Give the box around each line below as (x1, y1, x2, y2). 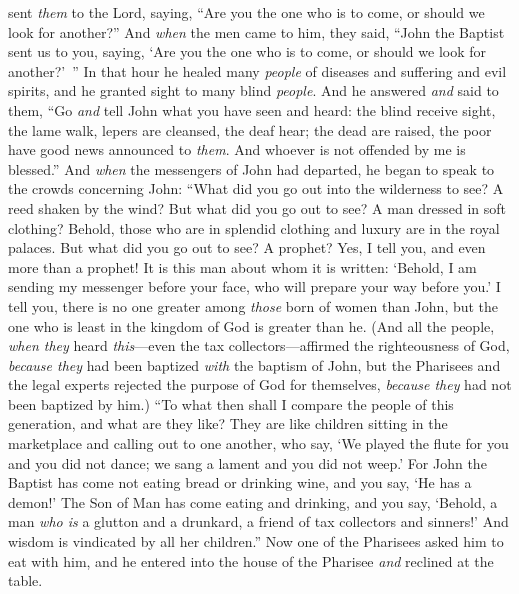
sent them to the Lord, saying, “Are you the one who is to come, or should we (8, 2, 485, 22)
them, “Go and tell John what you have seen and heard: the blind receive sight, (8, 99, 496, 120)
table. (8, 570, 43, 591)
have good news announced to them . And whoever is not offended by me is (8, 139, 466, 160)
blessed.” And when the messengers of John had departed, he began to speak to (8, 158, 495, 179)
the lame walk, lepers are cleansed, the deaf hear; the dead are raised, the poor (8, 119, 492, 140)
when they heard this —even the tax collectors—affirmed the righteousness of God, (8, 335, 510, 356)
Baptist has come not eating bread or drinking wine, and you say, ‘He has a (8, 472, 472, 493)
